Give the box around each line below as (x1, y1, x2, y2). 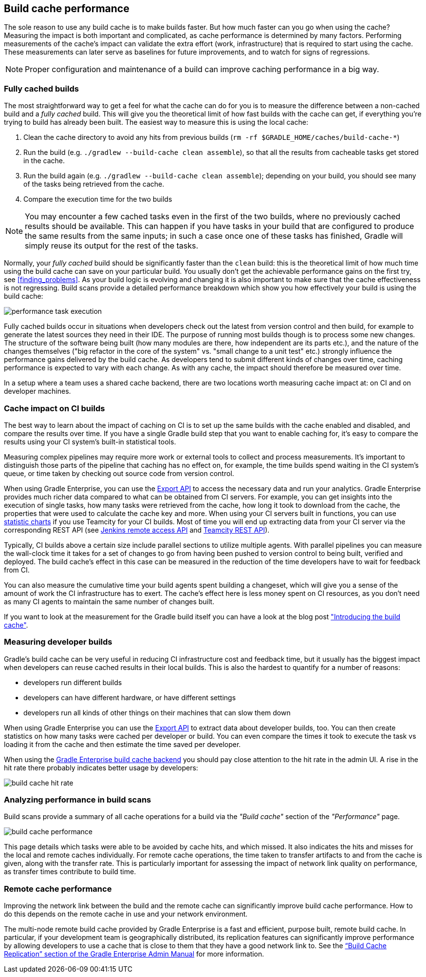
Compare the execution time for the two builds (23, 195, 172, 204)
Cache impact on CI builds (4, 403, 105, 413)
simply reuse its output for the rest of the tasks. (25, 241, 199, 251)
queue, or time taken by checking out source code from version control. (4, 469, 234, 478)
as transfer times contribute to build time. (4, 867, 136, 876)
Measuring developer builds (4, 637, 112, 647)
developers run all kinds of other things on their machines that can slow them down (23, 708, 291, 717)
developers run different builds (23, 678, 122, 687)
